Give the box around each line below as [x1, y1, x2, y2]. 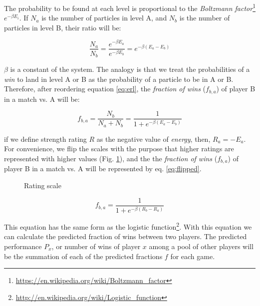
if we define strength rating [4, 133, 87, 144]
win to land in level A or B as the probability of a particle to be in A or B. [4, 73, 234, 84]
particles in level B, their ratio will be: [4, 22, 121, 32]
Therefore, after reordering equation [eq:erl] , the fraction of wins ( [4, 83, 206, 94]
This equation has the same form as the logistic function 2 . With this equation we [4, 220, 252, 232]
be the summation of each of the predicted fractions [4, 251, 163, 261]
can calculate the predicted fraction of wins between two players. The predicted [4, 231, 247, 242]
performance [4, 241, 42, 251]
